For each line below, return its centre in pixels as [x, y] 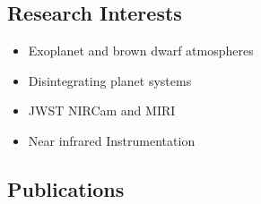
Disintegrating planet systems [110, 80]
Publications [66, 188]
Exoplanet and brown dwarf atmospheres [141, 51]
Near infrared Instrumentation [112, 140]
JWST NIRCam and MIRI [102, 110]
